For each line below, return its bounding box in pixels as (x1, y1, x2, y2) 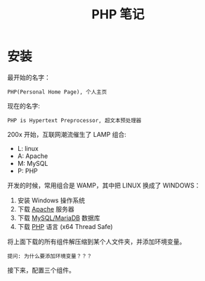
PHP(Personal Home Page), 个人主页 (7, 89, 107, 96)
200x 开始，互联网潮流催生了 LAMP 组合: (7, 130, 126, 138)
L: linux (17, 144, 39, 152)
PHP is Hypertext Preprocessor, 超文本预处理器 (7, 117, 142, 124)
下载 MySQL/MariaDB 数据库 (17, 214, 100, 222)
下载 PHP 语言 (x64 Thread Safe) (17, 222, 114, 230)
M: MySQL (17, 159, 48, 167)
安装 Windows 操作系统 (17, 196, 86, 204)
